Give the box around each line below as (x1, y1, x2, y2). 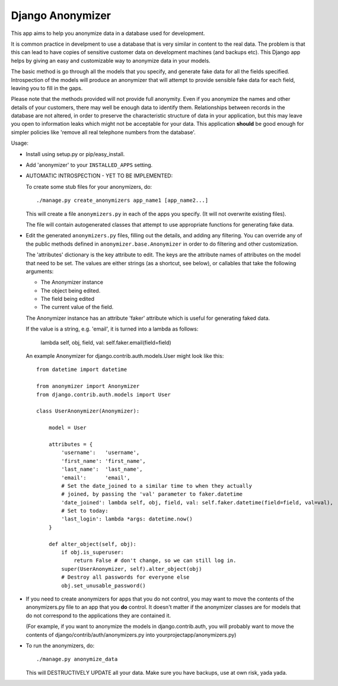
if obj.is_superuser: (61, 549, 125, 556)
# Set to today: (61, 507, 109, 514)
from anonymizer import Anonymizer (36, 383, 140, 390)
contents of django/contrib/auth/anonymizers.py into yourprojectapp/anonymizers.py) (25, 631, 237, 638)
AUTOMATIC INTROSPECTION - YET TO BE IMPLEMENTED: (25, 172, 173, 179)
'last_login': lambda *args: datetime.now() (61, 516, 193, 522)
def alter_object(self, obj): (48, 541, 136, 547)
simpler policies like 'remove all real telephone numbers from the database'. (11, 128, 196, 136)
